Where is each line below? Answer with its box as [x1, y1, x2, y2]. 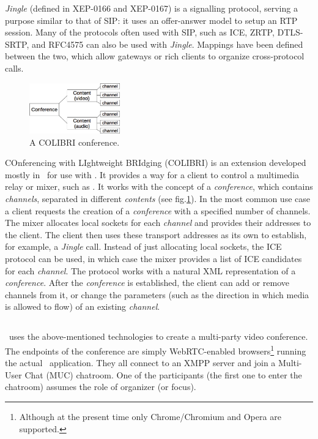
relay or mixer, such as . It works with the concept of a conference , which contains [5, 180, 313, 193]
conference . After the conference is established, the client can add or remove [5, 276, 289, 289]
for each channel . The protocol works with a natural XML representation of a [5, 264, 296, 277]
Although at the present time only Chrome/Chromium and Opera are [19, 410, 281, 423]
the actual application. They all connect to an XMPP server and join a [5, 356, 276, 369]
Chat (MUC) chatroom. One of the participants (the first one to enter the [24, 368, 302, 381]
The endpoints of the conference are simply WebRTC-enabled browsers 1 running [5, 343, 306, 357]
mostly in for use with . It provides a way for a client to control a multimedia [5, 168, 300, 181]
